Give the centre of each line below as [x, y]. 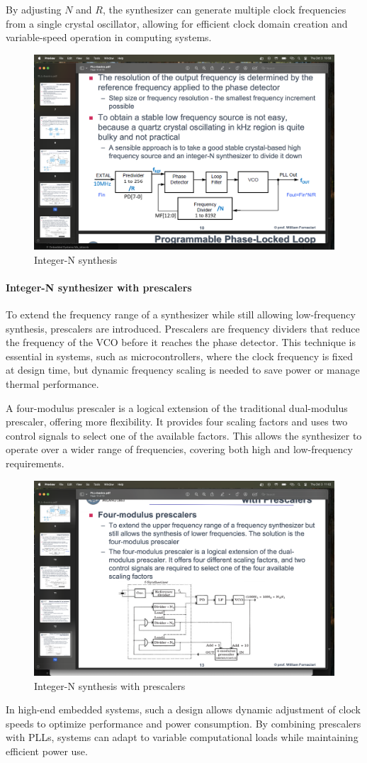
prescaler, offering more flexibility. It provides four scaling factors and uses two [177, 422]
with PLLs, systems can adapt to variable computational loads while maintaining [182, 737]
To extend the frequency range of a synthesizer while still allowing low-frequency [181, 314]
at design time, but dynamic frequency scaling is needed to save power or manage [183, 370]
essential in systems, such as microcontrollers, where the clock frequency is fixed [180, 356]
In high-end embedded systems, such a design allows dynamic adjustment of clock [183, 709]
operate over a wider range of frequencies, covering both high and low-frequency [179, 449]
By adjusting [34, 9]
